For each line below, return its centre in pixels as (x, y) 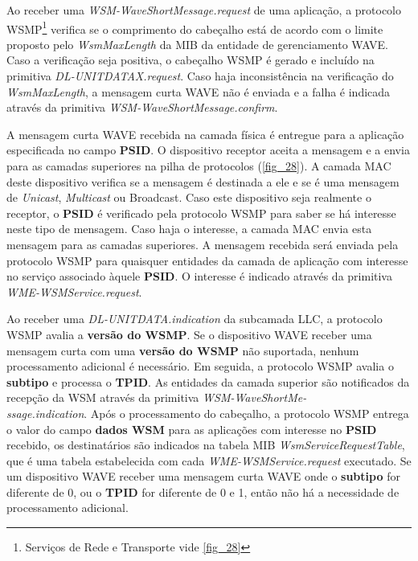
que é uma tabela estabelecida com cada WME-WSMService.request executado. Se (209, 460)
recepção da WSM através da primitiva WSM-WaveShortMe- (157, 397)
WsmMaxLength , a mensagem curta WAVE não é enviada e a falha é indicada (199, 91)
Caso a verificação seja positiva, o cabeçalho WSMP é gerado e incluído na (191, 60)
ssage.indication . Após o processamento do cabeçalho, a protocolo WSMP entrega (208, 413)
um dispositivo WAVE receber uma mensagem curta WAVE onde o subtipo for (203, 476)
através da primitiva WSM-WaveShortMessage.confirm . (142, 107)
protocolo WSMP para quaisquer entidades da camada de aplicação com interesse (207, 260)
